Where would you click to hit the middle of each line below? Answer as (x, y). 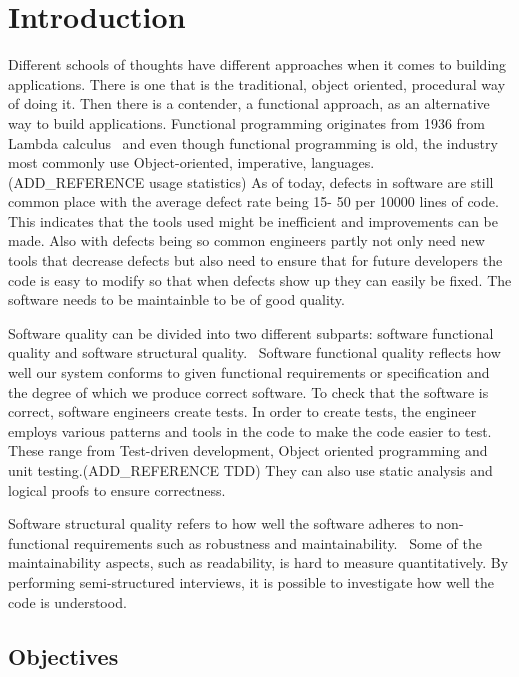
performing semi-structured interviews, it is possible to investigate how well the (251, 581)
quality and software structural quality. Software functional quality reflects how (254, 352)
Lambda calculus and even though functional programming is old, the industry (253, 142)
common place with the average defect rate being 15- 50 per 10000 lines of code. (253, 201)
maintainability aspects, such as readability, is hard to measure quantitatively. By (258, 562)
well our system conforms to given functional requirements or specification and (249, 372)
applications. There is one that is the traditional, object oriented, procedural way (257, 83)
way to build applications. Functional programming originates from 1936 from (246, 122)
